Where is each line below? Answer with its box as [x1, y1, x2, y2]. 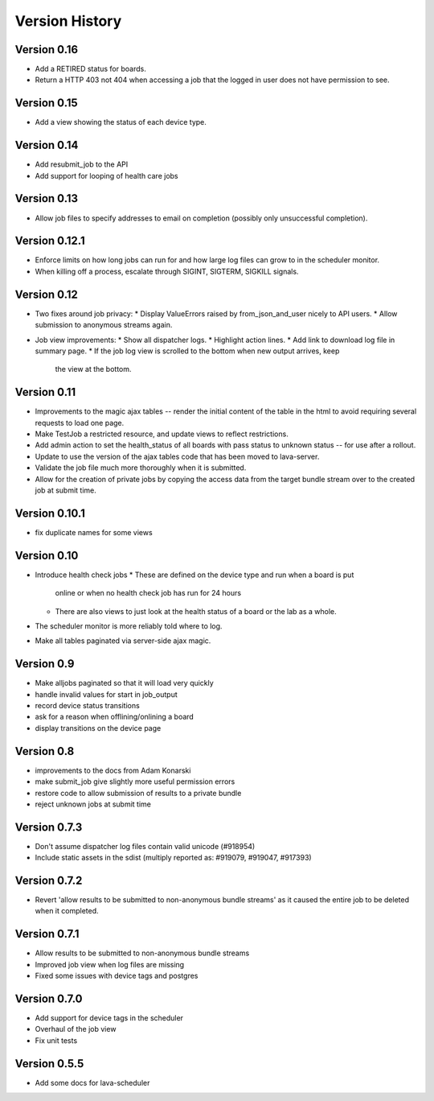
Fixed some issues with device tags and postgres [35, 971, 199, 981]
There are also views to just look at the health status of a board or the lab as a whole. [55, 606, 337, 616]
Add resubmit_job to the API [35, 159, 129, 169]
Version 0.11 [14, 386, 76, 399]
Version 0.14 [14, 138, 79, 152]
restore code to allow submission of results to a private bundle [35, 788, 242, 798]
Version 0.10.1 [14, 506, 86, 520]
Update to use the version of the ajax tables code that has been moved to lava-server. [35, 452, 320, 461]
